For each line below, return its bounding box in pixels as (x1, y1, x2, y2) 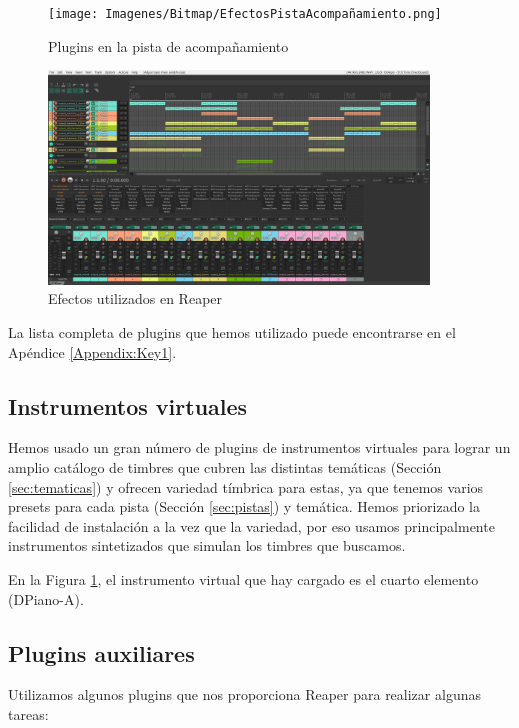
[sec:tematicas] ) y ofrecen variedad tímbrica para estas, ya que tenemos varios (8, 476, 484, 497)
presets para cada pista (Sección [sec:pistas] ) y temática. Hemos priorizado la (8, 496, 480, 517)
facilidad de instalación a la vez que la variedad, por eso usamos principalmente (8, 515, 495, 536)
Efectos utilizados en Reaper (48, 288, 223, 309)
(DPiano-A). (8, 588, 84, 609)
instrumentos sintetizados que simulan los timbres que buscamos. (8, 535, 406, 556)
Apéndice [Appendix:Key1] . (8, 341, 177, 362)
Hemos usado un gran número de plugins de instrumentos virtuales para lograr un (8, 437, 511, 458)
